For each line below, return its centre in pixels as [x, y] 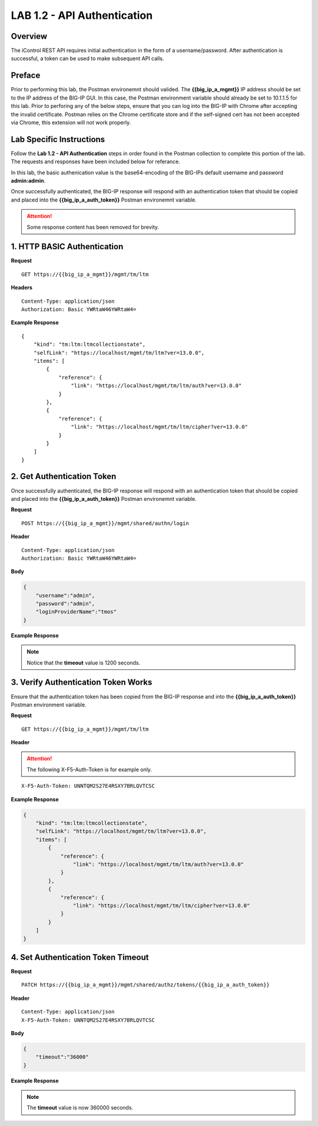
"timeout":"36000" [62, 1057]
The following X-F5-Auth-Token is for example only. [90, 770]
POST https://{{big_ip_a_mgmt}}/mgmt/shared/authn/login [105, 523]
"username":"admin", [65, 595]
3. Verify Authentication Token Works [82, 683]
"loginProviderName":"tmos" [76, 612]
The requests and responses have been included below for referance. [96, 161]
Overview [29, 36]
